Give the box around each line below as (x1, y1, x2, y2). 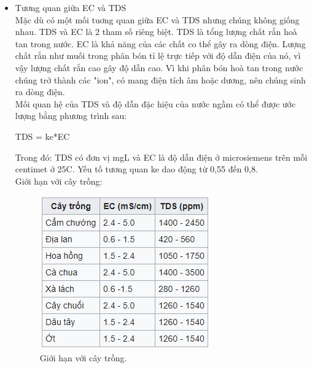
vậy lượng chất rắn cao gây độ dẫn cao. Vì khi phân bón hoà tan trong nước (15, 61, 303, 74)
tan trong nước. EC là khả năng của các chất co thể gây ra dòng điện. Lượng (15, 37, 306, 50)
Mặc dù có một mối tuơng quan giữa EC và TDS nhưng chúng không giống (15, 13, 300, 26)
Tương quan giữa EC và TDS (15, 1, 127, 13)
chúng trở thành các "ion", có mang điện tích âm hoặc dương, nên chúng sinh (15, 73, 306, 86)
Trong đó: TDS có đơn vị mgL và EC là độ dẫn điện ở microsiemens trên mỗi (15, 150, 308, 163)
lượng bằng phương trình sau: (15, 109, 127, 122)
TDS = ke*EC (15, 129, 70, 142)
